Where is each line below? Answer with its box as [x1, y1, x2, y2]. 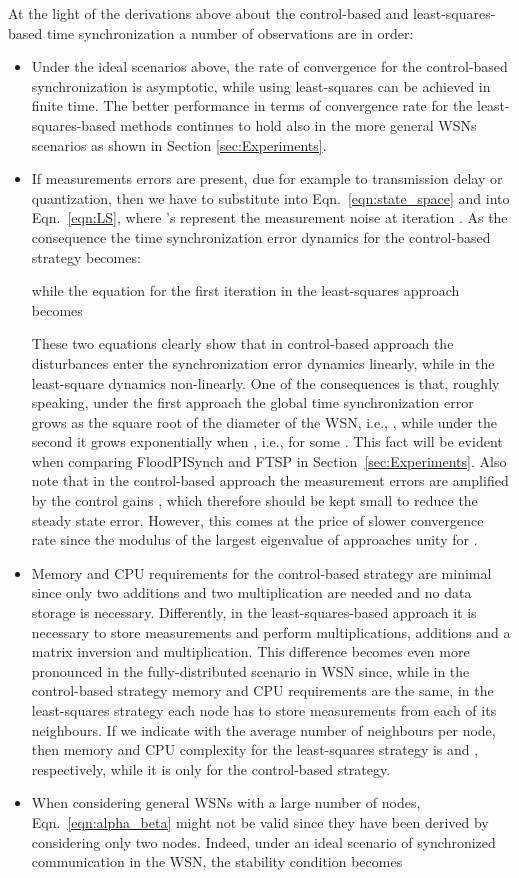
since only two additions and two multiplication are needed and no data [31, 582, 472, 603]
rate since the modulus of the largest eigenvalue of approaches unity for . [31, 529, 478, 550]
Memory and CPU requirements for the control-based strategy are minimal [31, 562, 492, 583]
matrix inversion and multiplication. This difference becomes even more [31, 641, 470, 662]
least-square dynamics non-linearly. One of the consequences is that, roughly [31, 372, 500, 393]
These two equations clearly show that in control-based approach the [31, 333, 454, 354]
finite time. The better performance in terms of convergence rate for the [31, 95, 473, 116]
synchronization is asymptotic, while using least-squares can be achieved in [31, 75, 491, 96]
